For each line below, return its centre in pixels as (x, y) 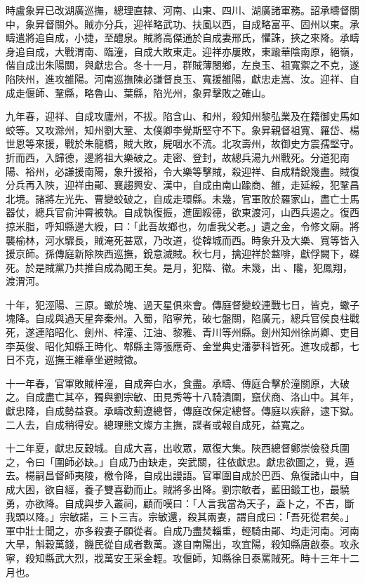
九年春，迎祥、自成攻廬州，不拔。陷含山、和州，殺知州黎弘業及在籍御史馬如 (182, 116)
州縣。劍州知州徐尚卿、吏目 (295, 332)
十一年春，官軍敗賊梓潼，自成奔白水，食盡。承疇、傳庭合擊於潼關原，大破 (178, 383)
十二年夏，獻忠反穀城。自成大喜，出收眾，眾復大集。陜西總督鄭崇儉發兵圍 (178, 448)
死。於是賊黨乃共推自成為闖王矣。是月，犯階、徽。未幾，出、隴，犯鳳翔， (179, 267)
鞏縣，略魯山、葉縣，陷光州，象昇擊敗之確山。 (162, 92)
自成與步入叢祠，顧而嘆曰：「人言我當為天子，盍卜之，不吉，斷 (209, 503)
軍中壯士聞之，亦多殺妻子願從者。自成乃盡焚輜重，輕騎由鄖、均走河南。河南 (182, 530)
